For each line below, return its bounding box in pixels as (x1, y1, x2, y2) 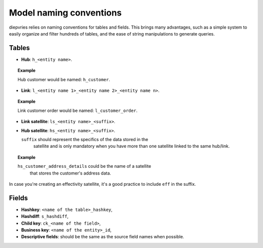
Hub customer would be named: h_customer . (18, 76, 111, 82)
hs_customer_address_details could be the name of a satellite (18, 163, 151, 169)
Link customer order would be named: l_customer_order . (18, 107, 138, 113)
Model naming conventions (9, 7, 122, 18)
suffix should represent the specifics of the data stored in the (21, 136, 149, 142)
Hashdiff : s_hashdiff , (21, 213, 69, 219)
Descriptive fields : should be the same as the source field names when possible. (21, 234, 185, 240)
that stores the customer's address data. (30, 170, 112, 176)
